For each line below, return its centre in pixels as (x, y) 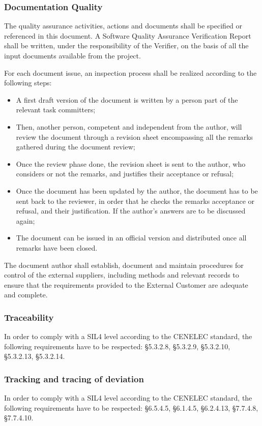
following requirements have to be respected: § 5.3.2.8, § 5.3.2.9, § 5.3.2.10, (117, 346)
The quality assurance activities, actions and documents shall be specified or (123, 26)
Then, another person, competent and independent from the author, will (129, 126)
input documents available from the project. (72, 55)
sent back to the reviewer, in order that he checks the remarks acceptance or (135, 201)
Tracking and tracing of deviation (74, 378)
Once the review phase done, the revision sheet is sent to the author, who (131, 163)
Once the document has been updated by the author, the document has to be (137, 190)
